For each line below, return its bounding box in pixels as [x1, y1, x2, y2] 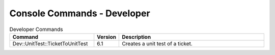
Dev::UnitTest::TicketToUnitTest [12, 40, 88, 47]
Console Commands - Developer [9, 8, 150, 19]
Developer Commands [9, 25, 63, 33]
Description [122, 33, 151, 40]
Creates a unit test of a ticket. [122, 40, 193, 47]
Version [97, 33, 117, 40]
